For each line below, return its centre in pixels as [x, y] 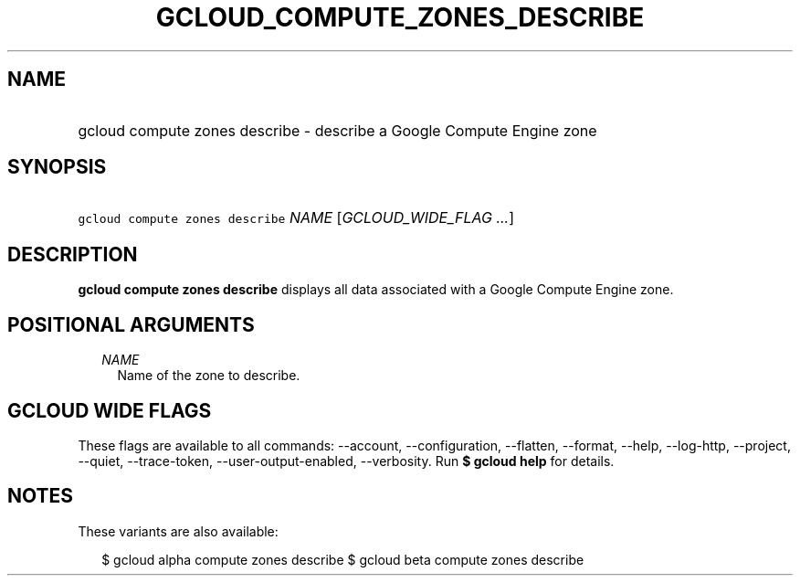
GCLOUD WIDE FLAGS [110, 410]
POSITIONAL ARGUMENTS [131, 324]
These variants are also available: [178, 531]
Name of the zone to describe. [209, 376]
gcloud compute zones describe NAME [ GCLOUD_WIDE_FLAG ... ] [296, 218]
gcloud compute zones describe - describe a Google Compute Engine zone [337, 130]
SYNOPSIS [57, 167]
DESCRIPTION [73, 254]
